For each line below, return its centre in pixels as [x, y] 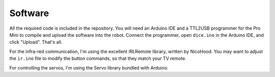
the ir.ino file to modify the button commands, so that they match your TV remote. [98, 58]
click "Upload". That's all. [36, 42]
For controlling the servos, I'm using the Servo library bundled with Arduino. [89, 67]
